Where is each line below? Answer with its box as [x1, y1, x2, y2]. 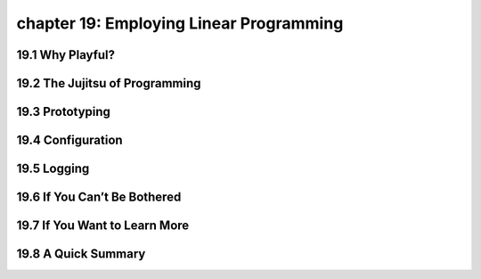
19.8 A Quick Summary [16, 246, 146, 262]
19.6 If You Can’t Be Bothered [16, 190, 182, 205]
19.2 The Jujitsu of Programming [16, 76, 201, 91]
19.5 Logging [16, 161, 90, 176]
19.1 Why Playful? [16, 47, 116, 62]
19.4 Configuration [16, 133, 124, 148]
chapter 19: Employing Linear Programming [16, 13, 344, 33]
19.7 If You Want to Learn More [16, 218, 190, 234]
